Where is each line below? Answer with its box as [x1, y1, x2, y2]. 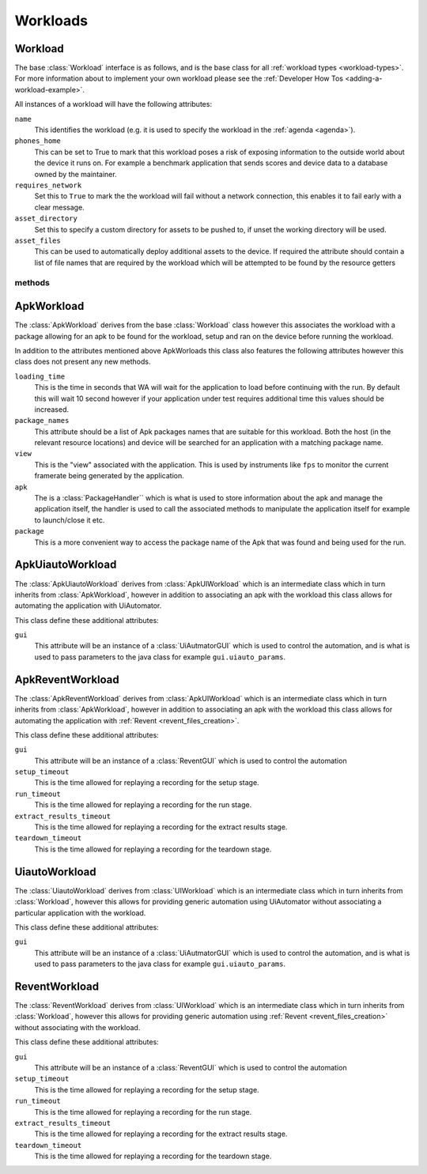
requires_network [14, 180, 82, 190]
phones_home [14, 137, 61, 145]
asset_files [14, 236, 61, 245]
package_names [14, 416, 70, 425]
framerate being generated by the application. [34, 471, 185, 481]
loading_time [14, 372, 66, 381]
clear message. [34, 202, 85, 212]
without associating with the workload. [14, 1022, 141, 1032]
